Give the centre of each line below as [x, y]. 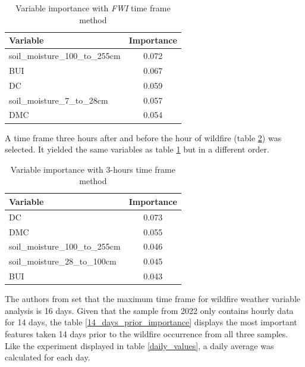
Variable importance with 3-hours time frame [93, 169]
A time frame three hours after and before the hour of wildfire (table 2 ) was [143, 137]
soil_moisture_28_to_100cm [63, 261]
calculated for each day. [48, 357]
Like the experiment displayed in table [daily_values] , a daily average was [139, 345]
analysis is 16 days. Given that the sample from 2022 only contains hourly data [149, 310]
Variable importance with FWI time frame [93, 8]
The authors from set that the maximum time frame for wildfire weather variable [153, 299]
